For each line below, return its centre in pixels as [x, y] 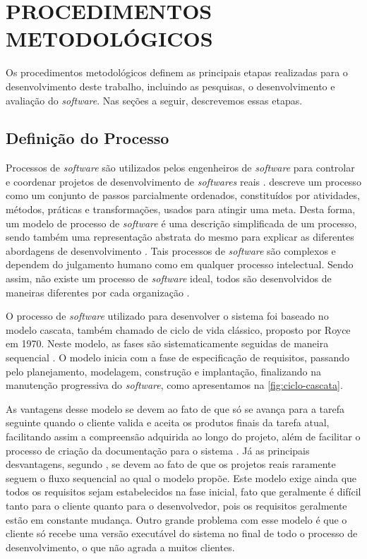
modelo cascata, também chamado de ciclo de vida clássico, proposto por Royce [178, 329]
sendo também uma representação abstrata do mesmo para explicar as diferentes [180, 237]
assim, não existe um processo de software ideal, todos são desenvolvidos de [169, 278]
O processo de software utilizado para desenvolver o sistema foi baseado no [167, 316]
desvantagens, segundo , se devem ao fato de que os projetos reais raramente [171, 464]
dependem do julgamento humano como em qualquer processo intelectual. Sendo [180, 264]
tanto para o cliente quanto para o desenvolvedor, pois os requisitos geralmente [176, 505]
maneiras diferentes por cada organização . [98, 292]
